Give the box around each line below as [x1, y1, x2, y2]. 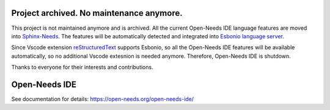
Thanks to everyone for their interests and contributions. [11, 64, 153, 71]
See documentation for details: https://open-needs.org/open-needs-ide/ [11, 95, 194, 103]
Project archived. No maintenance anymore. [11, 8, 183, 18]
